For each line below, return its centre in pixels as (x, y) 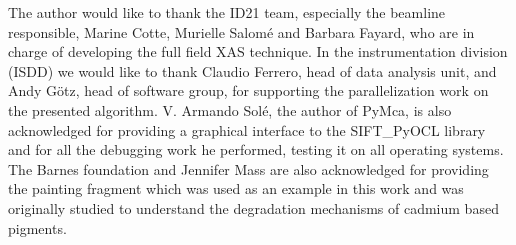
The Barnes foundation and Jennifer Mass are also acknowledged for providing (248, 168)
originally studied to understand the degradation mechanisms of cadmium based (253, 207)
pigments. (37, 227)
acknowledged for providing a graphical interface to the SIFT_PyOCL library (247, 129)
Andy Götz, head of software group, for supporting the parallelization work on (248, 90)
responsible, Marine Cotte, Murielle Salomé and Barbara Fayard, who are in (241, 31)
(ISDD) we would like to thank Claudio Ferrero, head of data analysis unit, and (252, 70)
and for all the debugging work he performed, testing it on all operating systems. (256, 149)
